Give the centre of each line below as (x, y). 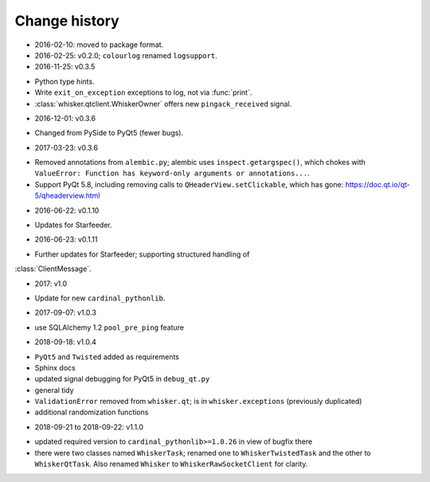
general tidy (55, 390)
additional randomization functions (92, 412)
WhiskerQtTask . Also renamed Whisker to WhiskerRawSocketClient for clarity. (171, 464)
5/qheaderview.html (67, 196)
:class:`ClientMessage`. (53, 269)
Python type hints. (64, 81)
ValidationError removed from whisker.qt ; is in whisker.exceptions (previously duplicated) (198, 402)
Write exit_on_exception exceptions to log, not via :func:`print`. (143, 92)
